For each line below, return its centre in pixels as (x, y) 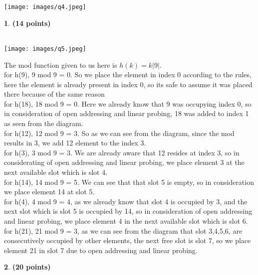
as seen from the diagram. (44, 123)
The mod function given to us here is (61, 65)
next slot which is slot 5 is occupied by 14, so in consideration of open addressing (128, 211)
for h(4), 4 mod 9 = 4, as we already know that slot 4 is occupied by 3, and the (126, 201)
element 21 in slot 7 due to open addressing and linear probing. (101, 250)
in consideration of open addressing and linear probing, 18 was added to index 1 (127, 113)
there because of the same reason (54, 94)
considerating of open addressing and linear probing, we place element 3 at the (124, 162)
